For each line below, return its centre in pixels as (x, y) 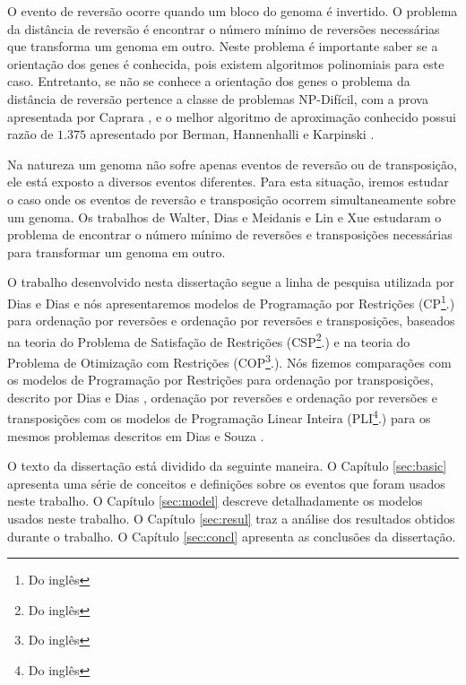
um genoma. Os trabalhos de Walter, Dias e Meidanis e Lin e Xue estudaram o (224, 217)
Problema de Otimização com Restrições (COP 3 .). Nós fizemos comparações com (229, 361)
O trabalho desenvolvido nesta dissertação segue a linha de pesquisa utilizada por (231, 282)
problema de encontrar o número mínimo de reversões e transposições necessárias (230, 234)
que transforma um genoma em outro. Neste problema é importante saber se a (223, 46)
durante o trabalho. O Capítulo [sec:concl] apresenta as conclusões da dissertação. (232, 536)
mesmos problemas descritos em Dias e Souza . (136, 435)
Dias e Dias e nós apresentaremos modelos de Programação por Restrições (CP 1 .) (231, 301)
